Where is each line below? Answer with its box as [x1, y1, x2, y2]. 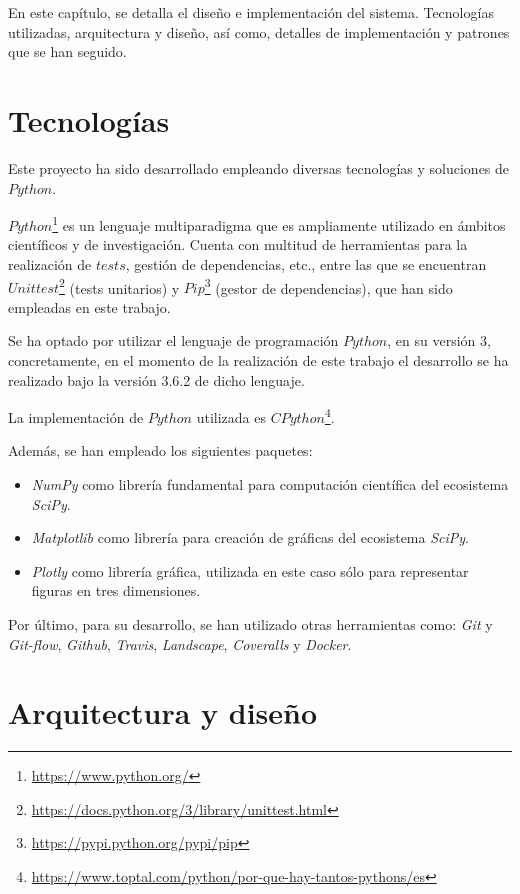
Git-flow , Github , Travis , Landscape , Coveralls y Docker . [8, 633, 352, 654]
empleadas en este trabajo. [8, 296, 171, 317]
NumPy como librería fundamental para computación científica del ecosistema [31, 474, 509, 494]
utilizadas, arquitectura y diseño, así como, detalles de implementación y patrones [8, 21, 510, 42]
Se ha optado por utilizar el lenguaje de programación [8, 330, 339, 351]
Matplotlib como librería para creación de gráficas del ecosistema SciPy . [31, 527, 469, 548]
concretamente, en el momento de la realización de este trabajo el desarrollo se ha [8, 349, 509, 370]
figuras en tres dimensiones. [31, 580, 201, 601]
